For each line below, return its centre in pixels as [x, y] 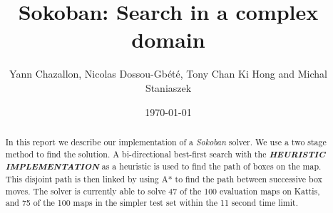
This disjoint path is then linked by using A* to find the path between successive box [164, 178]
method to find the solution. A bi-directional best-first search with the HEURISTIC [165, 154]
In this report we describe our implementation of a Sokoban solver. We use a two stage [166, 141]
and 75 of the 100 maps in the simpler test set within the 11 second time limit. [152, 203]
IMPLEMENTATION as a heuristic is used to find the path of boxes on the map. [163, 166]
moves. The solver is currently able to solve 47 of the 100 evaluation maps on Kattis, [163, 191]
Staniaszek [168, 87]
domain [168, 40]
